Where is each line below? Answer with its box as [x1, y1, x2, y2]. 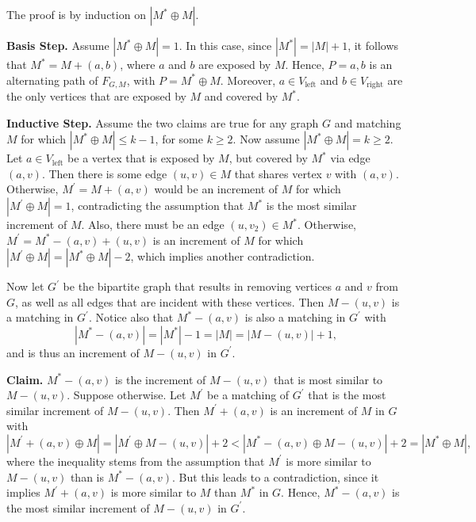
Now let [6, 278, 44, 295]
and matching [334, 114, 401, 131]
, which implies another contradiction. [130, 248, 315, 265]
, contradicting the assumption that [71, 197, 244, 214]
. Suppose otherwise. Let [67, 387, 186, 403]
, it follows [347, 37, 399, 53]
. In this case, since [178, 37, 272, 53]
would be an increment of [154, 181, 278, 197]
